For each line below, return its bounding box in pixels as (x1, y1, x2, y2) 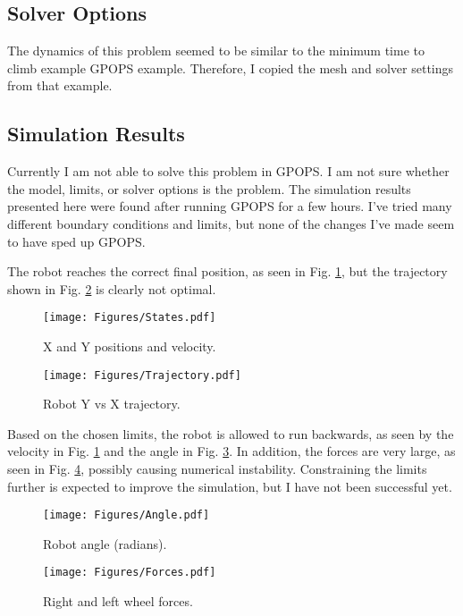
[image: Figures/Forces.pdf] (43, 566, 216, 579)
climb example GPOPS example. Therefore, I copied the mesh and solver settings (7, 58, 454, 77)
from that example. (7, 76, 113, 95)
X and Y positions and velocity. (43, 337, 216, 355)
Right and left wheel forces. (43, 592, 193, 611)
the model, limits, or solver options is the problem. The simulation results (7, 179, 411, 198)
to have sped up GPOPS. (7, 232, 146, 250)
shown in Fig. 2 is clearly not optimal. (7, 279, 216, 298)
